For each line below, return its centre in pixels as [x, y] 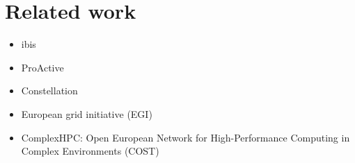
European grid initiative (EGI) [87, 113]
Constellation [49, 91]
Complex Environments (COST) [90, 151]
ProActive [42, 67]
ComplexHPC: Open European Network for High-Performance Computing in [186, 137]
